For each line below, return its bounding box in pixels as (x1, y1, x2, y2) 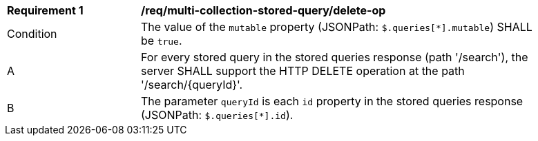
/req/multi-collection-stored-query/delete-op (141, 3, 386, 17)
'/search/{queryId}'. (141, 78, 243, 91)
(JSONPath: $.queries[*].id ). (141, 108, 294, 122)
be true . (141, 34, 182, 47)
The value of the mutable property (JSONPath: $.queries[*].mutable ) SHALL (141, 20, 532, 34)
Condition (7, 27, 57, 41)
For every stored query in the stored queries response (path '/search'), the (141, 50, 528, 64)
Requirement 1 (7, 3, 84, 17)
